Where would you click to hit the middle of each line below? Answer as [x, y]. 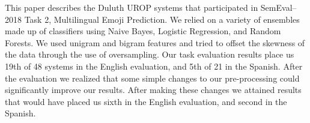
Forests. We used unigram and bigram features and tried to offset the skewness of [155, 42]
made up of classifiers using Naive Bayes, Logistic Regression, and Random [143, 31]
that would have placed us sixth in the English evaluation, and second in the [146, 101]
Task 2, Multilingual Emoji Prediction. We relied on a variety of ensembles [162, 19]
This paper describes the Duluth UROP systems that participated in [132, 7]
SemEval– [278, 7]
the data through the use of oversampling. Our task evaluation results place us [150, 54]
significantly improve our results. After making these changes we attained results [153, 90]
